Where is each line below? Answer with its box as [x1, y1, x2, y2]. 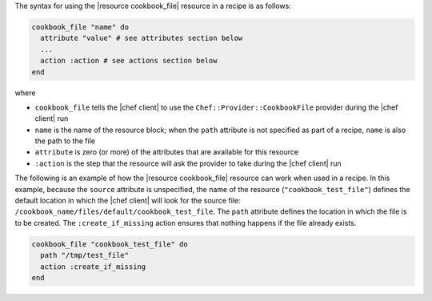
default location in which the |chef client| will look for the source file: [14, 196, 241, 206]
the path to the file [34, 136, 96, 146]
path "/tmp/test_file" [40, 251, 130, 260]
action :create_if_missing [40, 262, 146, 271]
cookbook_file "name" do [31, 22, 130, 31]
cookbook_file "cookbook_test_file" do [31, 239, 188, 248]
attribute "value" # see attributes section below [40, 34, 243, 43]
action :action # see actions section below [40, 56, 218, 66]
